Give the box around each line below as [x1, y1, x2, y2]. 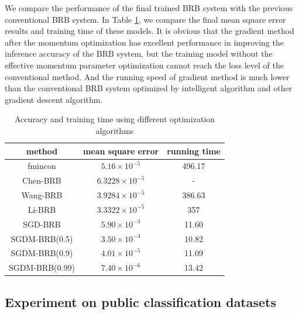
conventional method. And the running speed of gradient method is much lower [5, 70, 290, 82]
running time [167, 144, 221, 157]
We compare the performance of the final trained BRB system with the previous [5, 2, 293, 13]
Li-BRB [28, 203, 56, 215]
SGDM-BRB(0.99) [9, 261, 75, 274]
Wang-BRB [21, 189, 63, 201]
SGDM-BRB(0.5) [11, 232, 73, 244]
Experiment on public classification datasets [5, 292, 277, 310]
